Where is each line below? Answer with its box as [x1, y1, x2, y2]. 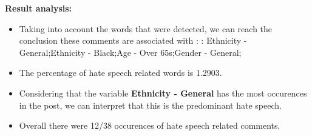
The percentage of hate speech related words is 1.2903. [19, 66, 222, 79]
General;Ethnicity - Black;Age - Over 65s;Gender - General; [19, 46, 242, 58]
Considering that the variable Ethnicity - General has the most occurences [19, 86, 307, 99]
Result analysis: [5, 2, 72, 14]
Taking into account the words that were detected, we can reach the [19, 22, 273, 35]
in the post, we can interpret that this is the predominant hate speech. [19, 98, 282, 111]
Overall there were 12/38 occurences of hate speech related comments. [19, 119, 280, 132]
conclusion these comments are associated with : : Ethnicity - [19, 34, 247, 47]
